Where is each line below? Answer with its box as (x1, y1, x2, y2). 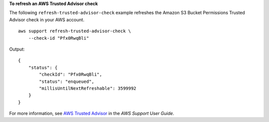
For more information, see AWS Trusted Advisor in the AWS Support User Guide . (9, 111, 174, 117)
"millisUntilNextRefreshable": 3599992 (39, 85, 136, 91)
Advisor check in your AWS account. (9, 16, 85, 22)
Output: (9, 46, 25, 52)
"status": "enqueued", (39, 78, 95, 84)
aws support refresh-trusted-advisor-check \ (18, 28, 132, 34)
